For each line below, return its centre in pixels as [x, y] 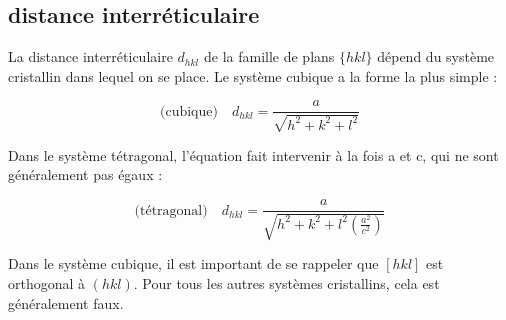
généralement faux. [66, 302]
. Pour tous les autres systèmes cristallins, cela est [286, 283]
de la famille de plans [269, 56]
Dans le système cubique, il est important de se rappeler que [193, 263]
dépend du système [436, 56]
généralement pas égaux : [85, 174]
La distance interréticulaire [90, 56]
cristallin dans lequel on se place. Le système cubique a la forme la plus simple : [253, 75]
